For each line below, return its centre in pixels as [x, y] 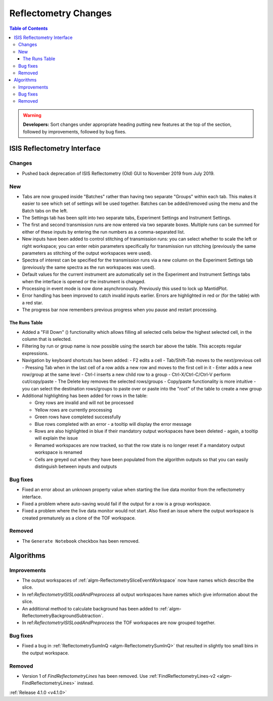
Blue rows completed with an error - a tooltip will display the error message [113, 424]
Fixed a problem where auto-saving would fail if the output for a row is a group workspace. [117, 504]
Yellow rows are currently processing [73, 410]
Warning [32, 115]
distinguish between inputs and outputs [76, 466]
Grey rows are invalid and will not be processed [84, 403]
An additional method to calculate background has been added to [90, 608]
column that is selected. [47, 339]
